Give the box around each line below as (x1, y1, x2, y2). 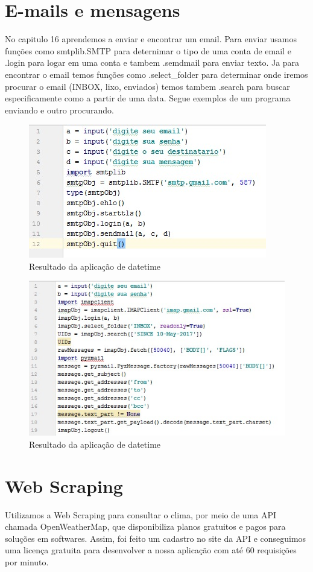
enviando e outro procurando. (5, 103, 114, 116)
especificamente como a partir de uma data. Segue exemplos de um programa (5, 92, 291, 104)
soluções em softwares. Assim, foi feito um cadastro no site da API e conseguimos (5, 532, 306, 544)
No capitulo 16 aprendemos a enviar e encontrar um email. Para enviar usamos (5, 33, 297, 45)
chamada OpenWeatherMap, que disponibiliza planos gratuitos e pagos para (5, 520, 286, 533)
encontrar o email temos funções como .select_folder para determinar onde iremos (5, 68, 308, 80)
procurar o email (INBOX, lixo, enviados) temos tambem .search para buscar (5, 80, 290, 92)
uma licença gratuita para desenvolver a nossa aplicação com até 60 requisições (5, 544, 297, 556)
